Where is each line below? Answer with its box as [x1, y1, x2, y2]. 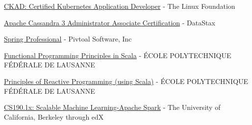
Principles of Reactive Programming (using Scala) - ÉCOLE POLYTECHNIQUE [4, 76, 249, 86]
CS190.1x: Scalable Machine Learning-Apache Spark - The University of [4, 102, 221, 112]
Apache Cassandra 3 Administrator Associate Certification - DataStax [4, 17, 215, 27]
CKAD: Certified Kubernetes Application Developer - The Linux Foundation [4, 1, 235, 11]
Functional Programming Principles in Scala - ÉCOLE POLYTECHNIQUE [4, 50, 231, 60]
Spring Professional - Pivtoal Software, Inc [4, 34, 132, 44]
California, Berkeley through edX [4, 111, 104, 122]
